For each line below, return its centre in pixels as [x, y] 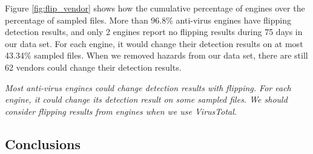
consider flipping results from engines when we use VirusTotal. [121, 111]
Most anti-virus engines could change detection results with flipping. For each [148, 87]
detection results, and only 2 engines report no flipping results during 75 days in [154, 32]
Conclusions [43, 143]
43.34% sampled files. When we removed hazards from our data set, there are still [156, 55]
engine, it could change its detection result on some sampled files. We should [146, 99]
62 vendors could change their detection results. [93, 67]
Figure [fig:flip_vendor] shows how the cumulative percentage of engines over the [155, 8]
